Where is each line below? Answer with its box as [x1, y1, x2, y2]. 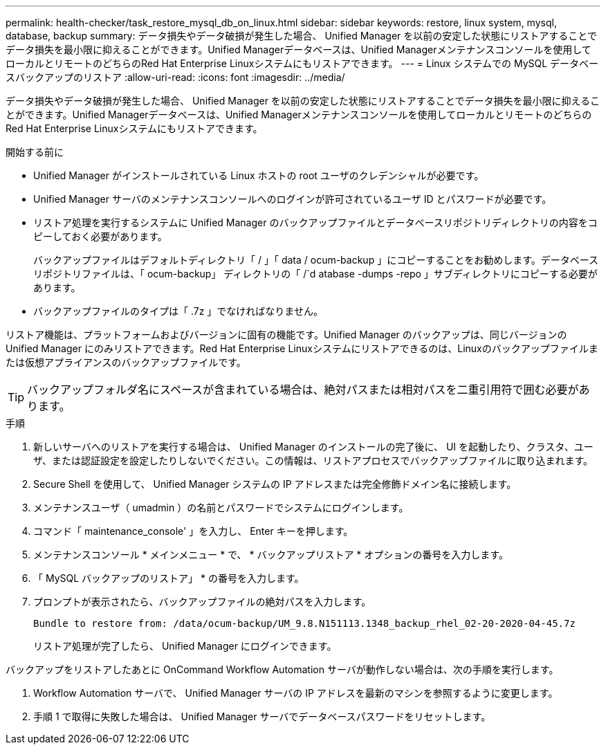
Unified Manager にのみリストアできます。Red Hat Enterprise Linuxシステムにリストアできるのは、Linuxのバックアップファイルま [6, 342, 598, 354]
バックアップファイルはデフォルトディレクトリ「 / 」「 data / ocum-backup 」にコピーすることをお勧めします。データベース [33, 254, 599, 266]
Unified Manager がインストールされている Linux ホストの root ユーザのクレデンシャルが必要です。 [33, 170, 484, 181]
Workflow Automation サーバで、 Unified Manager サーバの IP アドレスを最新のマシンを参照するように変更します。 [33, 687, 558, 699]
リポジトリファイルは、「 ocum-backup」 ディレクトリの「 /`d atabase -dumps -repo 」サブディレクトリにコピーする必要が [33, 268, 598, 280]
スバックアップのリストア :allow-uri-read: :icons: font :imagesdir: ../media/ [6, 71, 345, 83]
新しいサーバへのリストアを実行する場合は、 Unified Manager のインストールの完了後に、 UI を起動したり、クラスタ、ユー [33, 441, 594, 452]
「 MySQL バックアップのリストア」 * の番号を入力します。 [33, 572, 304, 584]
